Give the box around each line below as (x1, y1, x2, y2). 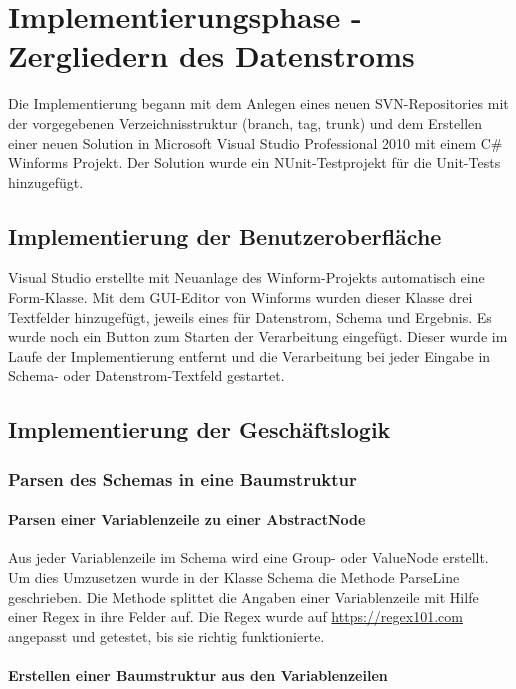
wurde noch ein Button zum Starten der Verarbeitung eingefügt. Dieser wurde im (8, 326, 508, 347)
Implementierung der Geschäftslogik (8, 414, 391, 445)
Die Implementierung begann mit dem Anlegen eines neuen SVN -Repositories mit (8, 93, 509, 114)
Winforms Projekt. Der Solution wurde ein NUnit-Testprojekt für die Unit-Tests (8, 152, 501, 173)
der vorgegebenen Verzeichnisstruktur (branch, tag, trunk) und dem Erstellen (8, 112, 483, 133)
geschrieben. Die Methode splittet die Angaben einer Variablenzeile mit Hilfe (8, 586, 479, 607)
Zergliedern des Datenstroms (8, 35, 415, 76)
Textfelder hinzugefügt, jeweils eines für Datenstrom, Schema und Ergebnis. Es (8, 306, 492, 327)
